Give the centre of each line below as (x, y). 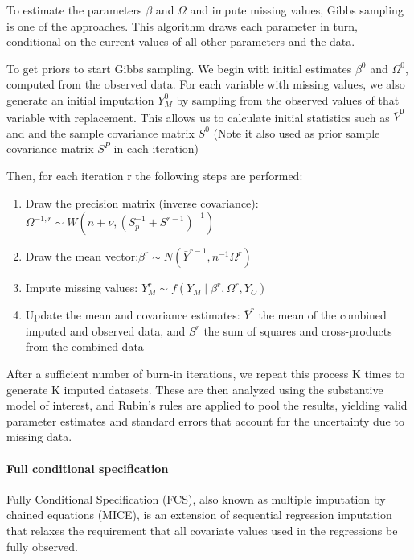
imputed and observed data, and (105, 330)
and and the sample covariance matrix (100, 132)
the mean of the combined (322, 315)
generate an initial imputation (80, 99)
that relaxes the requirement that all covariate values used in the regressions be (202, 530)
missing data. (39, 436)
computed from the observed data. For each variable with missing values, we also (206, 84)
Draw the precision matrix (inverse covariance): (142, 202)
